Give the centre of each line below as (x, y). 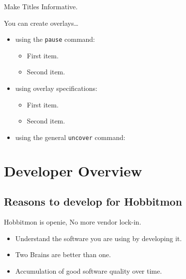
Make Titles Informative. (41, 6)
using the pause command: (55, 39)
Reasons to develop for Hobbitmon (93, 201)
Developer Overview (73, 170)
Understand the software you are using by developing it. (99, 238)
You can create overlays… (41, 23)
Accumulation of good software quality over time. (89, 270)
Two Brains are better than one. (63, 254)
